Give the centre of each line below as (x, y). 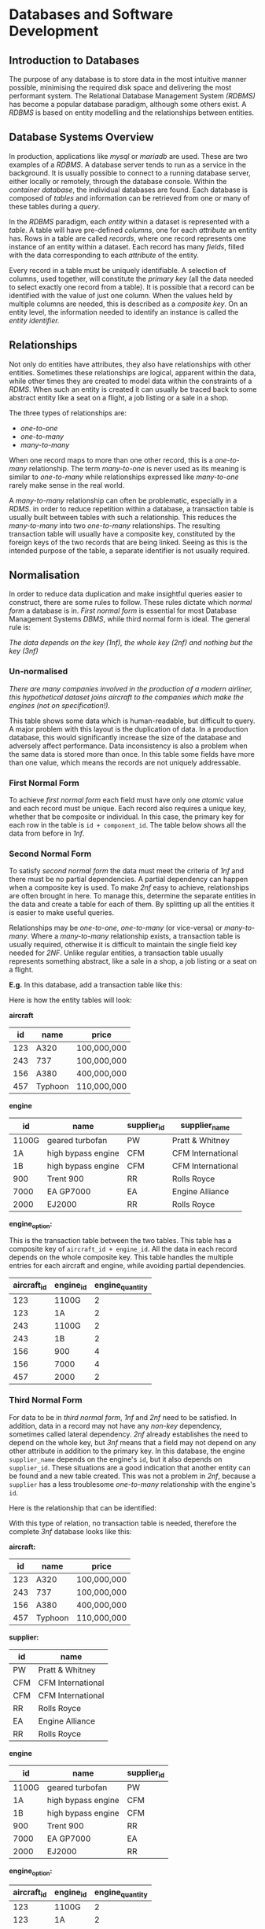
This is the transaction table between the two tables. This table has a (120, 1241)
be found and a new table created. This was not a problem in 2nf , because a (132, 1476)
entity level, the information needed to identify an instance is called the (124, 312)
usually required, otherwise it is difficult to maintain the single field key (123, 945)
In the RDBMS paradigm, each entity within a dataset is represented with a (129, 221)
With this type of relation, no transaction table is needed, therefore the (123, 1523)
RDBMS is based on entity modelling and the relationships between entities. (132, 112)
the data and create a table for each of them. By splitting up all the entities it (132, 904)
